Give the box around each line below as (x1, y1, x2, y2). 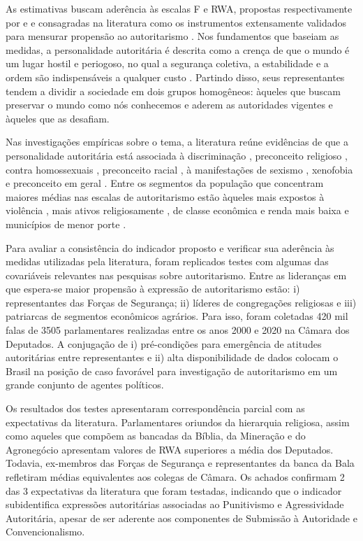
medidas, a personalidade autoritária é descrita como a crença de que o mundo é (6, 42, 350, 57)
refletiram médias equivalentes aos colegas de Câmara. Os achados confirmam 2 (6, 470, 345, 484)
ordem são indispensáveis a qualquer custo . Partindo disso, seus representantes (6, 69, 345, 84)
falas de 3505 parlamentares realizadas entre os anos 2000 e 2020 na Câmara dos (6, 323, 350, 337)
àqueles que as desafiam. (6, 111, 110, 125)
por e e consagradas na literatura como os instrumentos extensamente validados (6, 15, 346, 29)
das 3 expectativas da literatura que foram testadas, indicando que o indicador (6, 483, 342, 498)
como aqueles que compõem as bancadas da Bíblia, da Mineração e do (6, 428, 306, 443)
